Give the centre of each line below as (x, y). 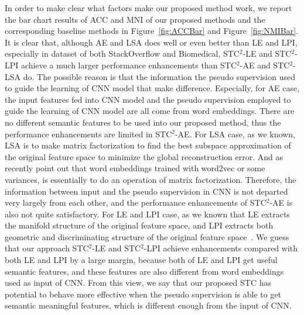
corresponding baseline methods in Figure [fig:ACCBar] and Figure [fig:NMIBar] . (152, 31)
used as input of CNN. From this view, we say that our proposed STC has (138, 283)
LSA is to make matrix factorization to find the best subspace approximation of (148, 145)
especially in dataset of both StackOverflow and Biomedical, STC (122, 53)
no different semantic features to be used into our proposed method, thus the (143, 122)
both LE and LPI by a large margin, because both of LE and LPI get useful (141, 260)
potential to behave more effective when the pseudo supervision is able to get (143, 294)
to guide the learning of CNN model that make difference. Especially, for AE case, (152, 88)
